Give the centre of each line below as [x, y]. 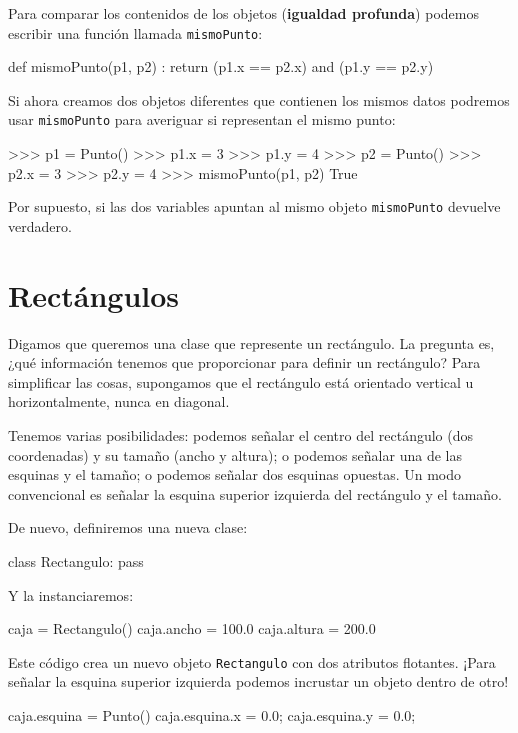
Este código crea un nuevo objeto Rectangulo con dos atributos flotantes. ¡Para [252, 661]
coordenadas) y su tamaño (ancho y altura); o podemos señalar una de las [235, 454]
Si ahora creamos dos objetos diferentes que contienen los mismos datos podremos [259, 99]
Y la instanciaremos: [71, 594]
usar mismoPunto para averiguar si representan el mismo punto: [202, 119]
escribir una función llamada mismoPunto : [135, 32]
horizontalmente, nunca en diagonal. [119, 401]
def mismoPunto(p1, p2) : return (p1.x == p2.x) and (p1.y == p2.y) [221, 66]
